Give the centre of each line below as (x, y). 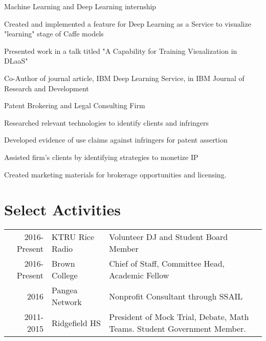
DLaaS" (16, 61)
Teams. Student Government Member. (178, 329)
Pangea (64, 290)
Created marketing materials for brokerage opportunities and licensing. (115, 174)
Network (66, 302)
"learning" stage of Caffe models (54, 34)
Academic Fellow (139, 275)
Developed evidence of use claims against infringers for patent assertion (116, 140)
